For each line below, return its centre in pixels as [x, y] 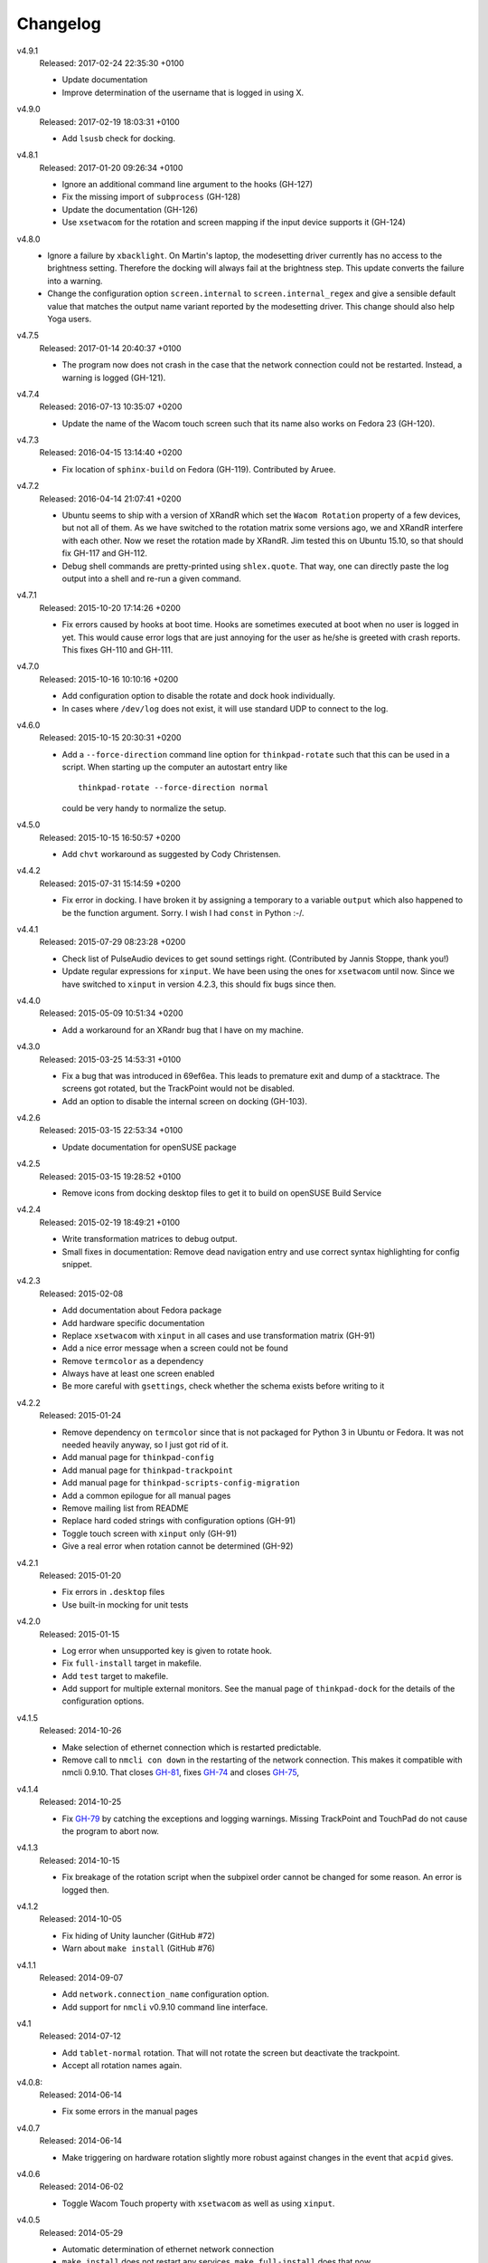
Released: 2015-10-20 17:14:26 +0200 [110, 607]
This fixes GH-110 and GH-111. [117, 649]
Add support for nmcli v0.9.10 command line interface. [165, 2007]
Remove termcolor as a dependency [133, 1361]
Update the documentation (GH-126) [130, 209]
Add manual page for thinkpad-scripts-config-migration [181, 1483]
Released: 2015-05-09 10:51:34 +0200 [111, 1013]
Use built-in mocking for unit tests [125, 1604]
